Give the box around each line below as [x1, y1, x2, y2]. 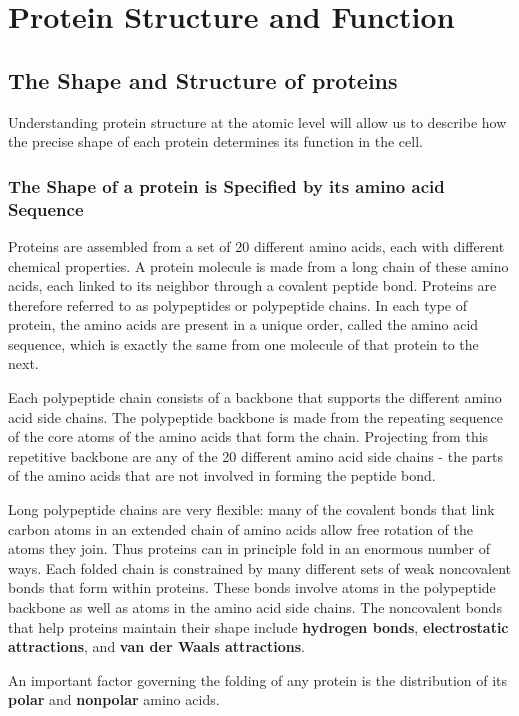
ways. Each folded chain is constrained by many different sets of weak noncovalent [8, 557, 512, 578]
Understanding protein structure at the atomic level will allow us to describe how [8, 111, 507, 132]
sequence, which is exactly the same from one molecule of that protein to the [8, 333, 479, 354]
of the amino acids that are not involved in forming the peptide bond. [8, 465, 436, 486]
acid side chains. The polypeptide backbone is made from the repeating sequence [8, 406, 504, 427]
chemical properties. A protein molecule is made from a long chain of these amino [8, 255, 509, 276]
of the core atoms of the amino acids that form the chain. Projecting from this [8, 426, 489, 447]
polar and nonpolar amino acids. [8, 689, 220, 710]
